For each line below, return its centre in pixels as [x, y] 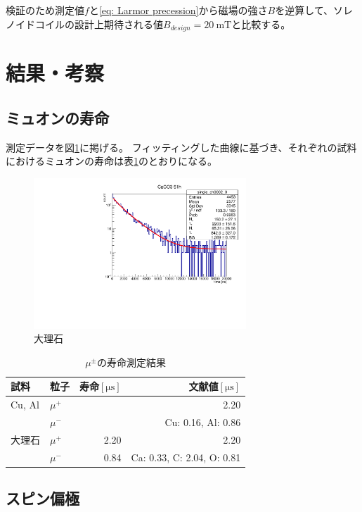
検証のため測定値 [45, 10]
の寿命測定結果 [132, 362]
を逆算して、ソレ [314, 10]
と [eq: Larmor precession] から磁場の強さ [178, 10]
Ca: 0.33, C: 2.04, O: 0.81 [186, 457]
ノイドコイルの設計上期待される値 [84, 24]
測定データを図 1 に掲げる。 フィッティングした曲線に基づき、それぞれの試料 [181, 147]
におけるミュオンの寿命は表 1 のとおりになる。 [111, 161]
